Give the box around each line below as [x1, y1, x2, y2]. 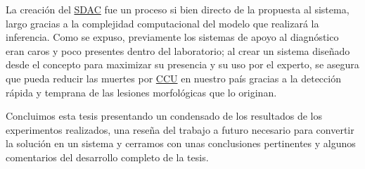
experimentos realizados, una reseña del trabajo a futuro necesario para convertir [6, 122, 354, 137]
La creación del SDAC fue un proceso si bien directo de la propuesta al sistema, [6, 2, 350, 16]
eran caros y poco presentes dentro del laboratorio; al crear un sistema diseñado [6, 43, 350, 58]
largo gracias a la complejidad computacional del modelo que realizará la [6, 15, 319, 30]
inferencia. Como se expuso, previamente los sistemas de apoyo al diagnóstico [6, 30, 339, 44]
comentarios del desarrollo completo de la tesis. [6, 149, 209, 164]
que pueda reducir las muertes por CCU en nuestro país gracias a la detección [6, 70, 341, 85]
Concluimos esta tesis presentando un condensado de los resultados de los [6, 108, 322, 123]
